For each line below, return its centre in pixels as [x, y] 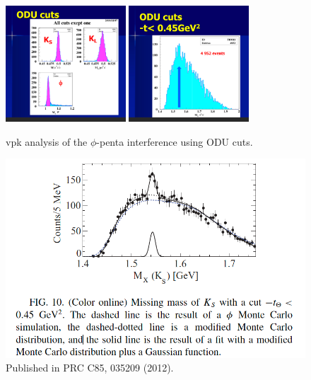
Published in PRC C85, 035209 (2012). [90, 368]
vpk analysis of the [47, 141]
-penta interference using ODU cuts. [175, 141]
